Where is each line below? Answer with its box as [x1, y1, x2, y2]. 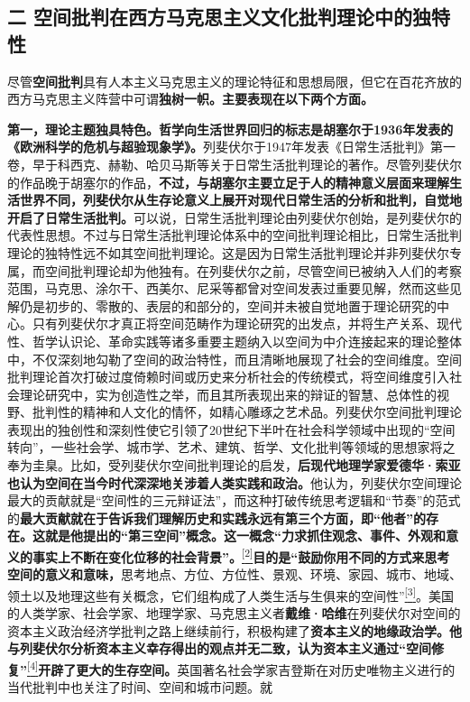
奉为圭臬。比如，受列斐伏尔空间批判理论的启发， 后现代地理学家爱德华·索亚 [7, 456, 461, 475]
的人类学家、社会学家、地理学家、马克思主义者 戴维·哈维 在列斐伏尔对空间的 [7, 604, 461, 623]
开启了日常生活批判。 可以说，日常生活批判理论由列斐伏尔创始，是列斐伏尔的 [7, 208, 462, 226]
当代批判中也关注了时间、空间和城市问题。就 [7, 678, 272, 697]
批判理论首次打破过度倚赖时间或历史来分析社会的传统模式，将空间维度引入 [7, 367, 449, 386]
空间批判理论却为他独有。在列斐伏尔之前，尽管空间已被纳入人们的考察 [44, 261, 462, 280]
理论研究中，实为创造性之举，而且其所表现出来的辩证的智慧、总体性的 [19, 384, 437, 403]
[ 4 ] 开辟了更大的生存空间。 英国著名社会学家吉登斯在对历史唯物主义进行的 [27, 657, 456, 679]
